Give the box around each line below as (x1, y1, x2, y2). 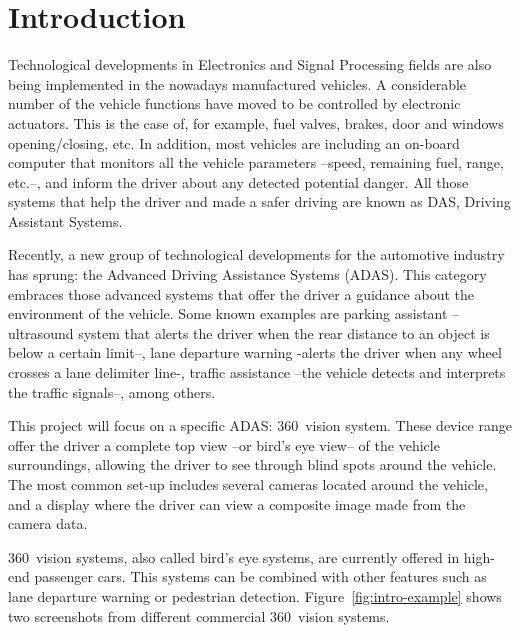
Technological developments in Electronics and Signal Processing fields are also (8, 54, 492, 75)
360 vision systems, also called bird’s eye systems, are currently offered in (8, 546, 460, 567)
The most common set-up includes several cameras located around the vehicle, (8, 474, 488, 494)
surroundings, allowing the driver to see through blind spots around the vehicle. (8, 454, 497, 475)
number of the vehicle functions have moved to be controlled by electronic (8, 93, 461, 114)
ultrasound (8, 322, 74, 343)
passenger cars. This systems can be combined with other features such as (34, 566, 487, 587)
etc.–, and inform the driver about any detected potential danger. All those (8, 171, 469, 192)
